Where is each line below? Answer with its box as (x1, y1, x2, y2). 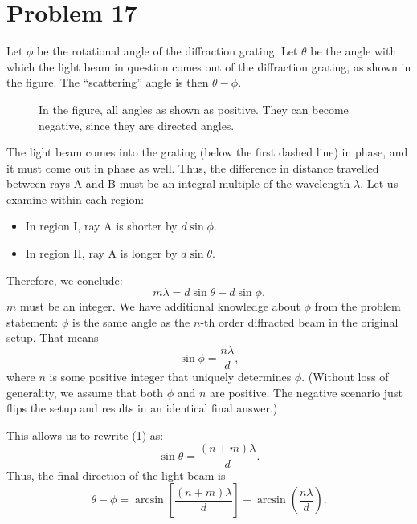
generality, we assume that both (6, 384, 164, 400)
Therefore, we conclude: (6, 271, 123, 288)
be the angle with (310, 43, 397, 59)
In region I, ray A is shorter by (25, 217, 178, 234)
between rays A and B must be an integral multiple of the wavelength (6, 175, 350, 192)
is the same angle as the (72, 313, 190, 330)
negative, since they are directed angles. (39, 116, 235, 133)
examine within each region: (6, 190, 145, 207)
